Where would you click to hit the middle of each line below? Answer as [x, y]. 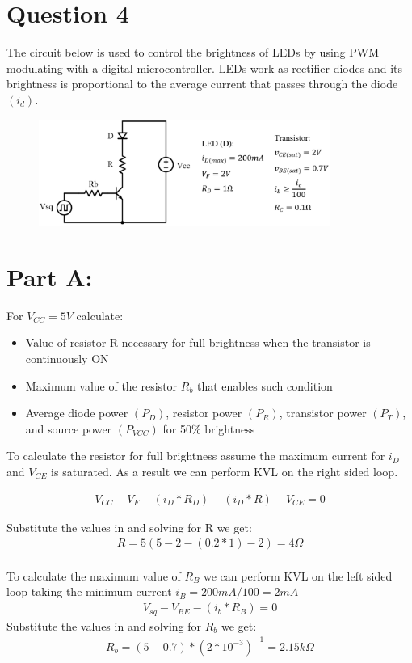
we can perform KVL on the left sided [298, 575]
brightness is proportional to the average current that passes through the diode [202, 84]
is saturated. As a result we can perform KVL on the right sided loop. [225, 471]
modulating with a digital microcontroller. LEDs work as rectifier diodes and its [204, 68]
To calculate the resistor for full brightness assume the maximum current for [196, 456]
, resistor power [204, 413]
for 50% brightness [209, 428]
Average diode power [77, 413]
